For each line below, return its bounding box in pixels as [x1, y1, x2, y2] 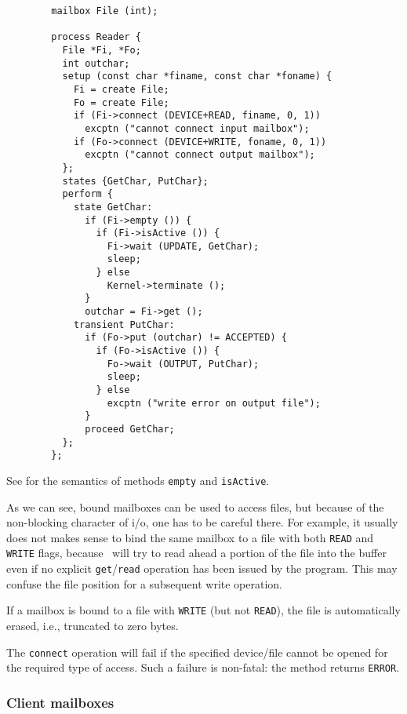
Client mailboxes [6, 692, 114, 712]
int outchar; [62, 57, 130, 69]
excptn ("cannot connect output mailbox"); [85, 149, 315, 161]
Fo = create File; [73, 97, 169, 108]
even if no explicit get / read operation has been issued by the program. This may [6, 560, 398, 577]
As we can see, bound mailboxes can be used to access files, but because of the [6, 498, 384, 515]
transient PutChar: [73, 319, 175, 330]
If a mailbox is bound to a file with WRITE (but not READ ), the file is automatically [6, 602, 401, 618]
